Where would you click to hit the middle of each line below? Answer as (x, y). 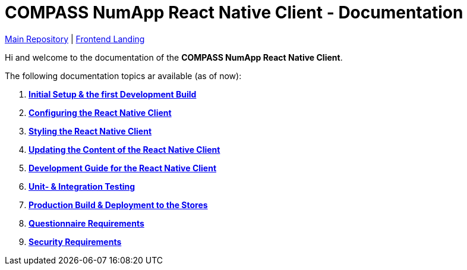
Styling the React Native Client (90, 131)
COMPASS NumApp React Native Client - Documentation (234, 12)
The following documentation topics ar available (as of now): (123, 76)
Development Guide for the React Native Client (123, 168)
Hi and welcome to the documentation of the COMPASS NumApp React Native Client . (174, 57)
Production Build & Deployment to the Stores (118, 205)
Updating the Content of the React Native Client (124, 149)
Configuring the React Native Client (100, 112)
